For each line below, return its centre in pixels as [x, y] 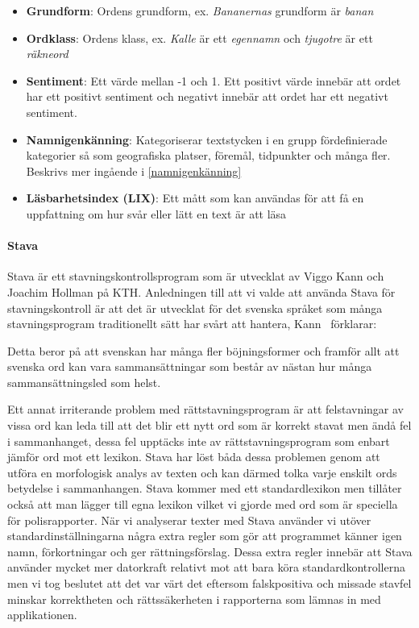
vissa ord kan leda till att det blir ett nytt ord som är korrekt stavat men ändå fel [209, 425]
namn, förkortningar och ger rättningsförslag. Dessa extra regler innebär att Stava [210, 551]
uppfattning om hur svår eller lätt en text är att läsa [156, 213]
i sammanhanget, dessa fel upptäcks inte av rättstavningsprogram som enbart [199, 441]
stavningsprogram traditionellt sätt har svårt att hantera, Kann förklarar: [192, 324]
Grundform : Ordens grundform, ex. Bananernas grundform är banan [200, 10]
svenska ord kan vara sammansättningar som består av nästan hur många [190, 366]
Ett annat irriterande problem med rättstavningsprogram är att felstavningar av [206, 409]
